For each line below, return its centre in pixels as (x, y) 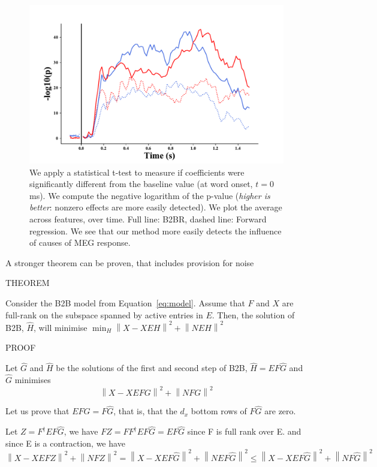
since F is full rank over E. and (244, 431)
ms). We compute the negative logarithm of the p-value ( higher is (150, 195)
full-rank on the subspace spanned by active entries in (104, 314)
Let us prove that (37, 411)
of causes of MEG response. (80, 242)
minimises (33, 380)
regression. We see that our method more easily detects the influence (156, 231)
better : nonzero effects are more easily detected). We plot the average (156, 207)
